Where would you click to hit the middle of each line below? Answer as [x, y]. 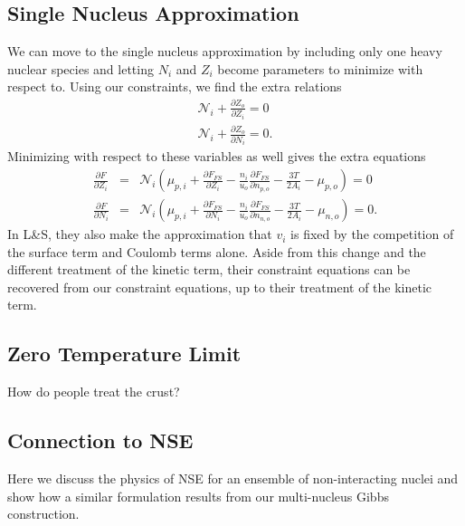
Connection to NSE [100, 440]
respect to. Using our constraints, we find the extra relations [175, 86]
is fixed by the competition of [372, 234]
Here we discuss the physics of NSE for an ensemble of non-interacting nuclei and [233, 478]
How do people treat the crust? [94, 392]
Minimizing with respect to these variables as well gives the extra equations [217, 156]
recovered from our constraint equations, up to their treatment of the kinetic [220, 287]
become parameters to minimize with [320, 68]
